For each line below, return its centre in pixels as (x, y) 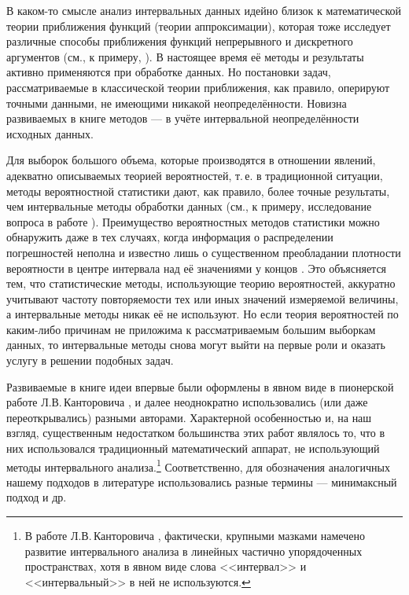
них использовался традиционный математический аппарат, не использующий (193, 448)
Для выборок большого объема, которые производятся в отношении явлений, (191, 160)
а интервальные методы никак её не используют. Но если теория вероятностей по (203, 314)
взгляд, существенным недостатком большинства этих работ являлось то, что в (195, 433)
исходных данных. (50, 133)
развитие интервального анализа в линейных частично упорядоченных (193, 551)
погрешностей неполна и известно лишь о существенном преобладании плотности (204, 252)
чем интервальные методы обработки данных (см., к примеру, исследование (189, 206)
